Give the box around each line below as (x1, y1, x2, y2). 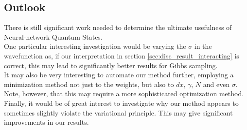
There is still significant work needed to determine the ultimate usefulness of (4, 22, 232, 32)
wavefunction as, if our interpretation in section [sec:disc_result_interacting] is (4, 50, 239, 60)
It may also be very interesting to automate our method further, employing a (4, 70, 234, 80)
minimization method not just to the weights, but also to (4, 79, 174, 89)
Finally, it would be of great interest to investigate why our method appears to (4, 98, 239, 108)
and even (203, 79, 230, 89)
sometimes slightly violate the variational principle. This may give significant (4, 107, 233, 117)
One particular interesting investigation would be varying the (4, 41, 186, 51)
